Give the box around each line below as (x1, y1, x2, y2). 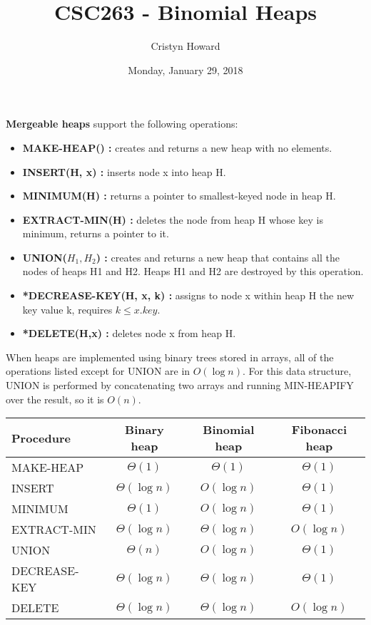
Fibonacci (291, 421, 347, 438)
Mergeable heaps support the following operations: (6, 116, 238, 131)
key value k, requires (22, 301, 113, 316)
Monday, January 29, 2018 (128, 62, 243, 77)
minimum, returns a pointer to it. (22, 226, 169, 241)
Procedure (11, 429, 71, 446)
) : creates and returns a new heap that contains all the (96, 249, 340, 264)
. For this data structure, (242, 363, 352, 378)
